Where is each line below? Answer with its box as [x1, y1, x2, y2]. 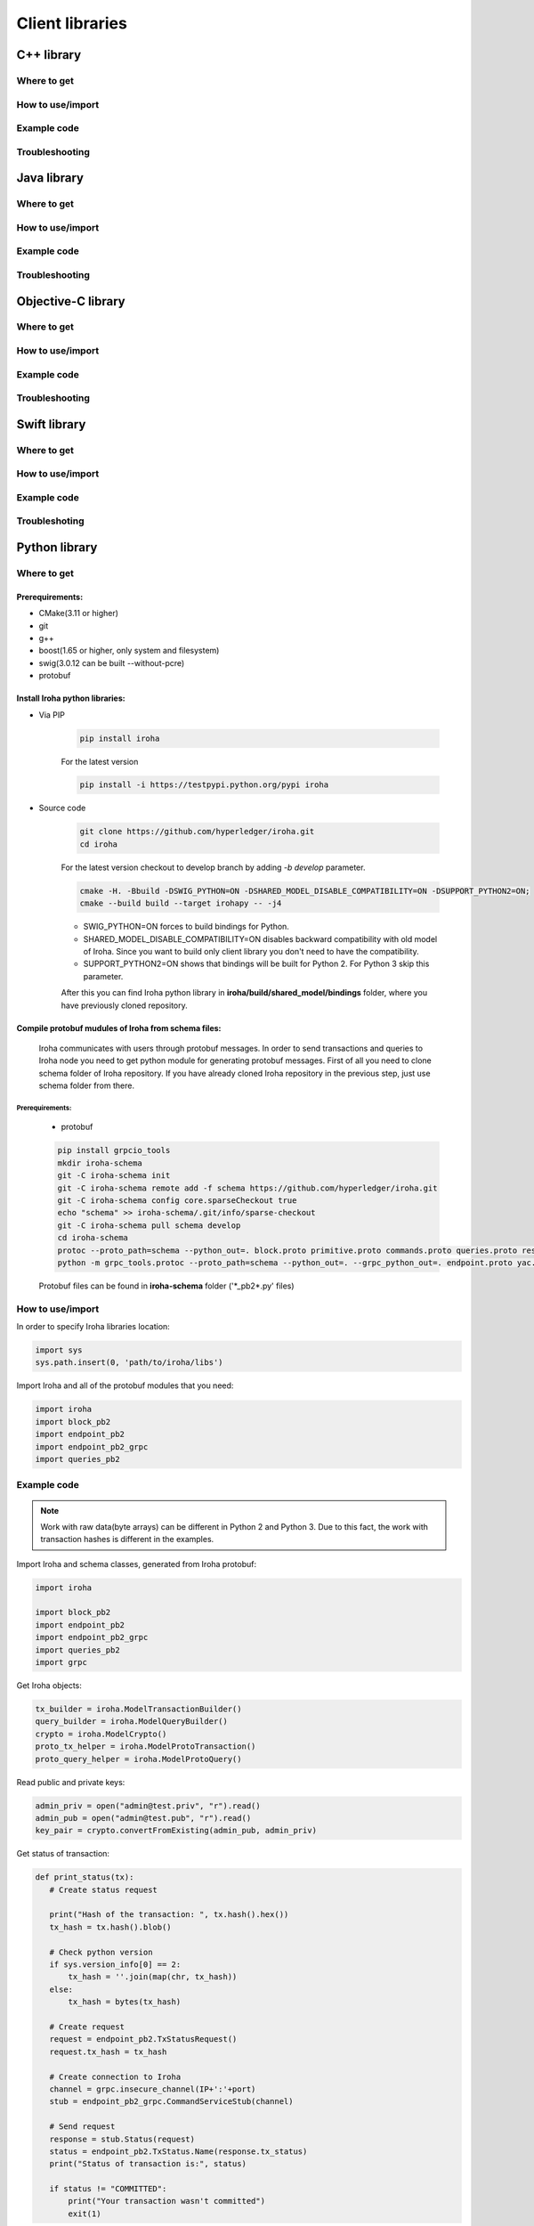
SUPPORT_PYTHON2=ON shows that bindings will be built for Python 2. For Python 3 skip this [83, 958, 430, 970]
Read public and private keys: [16, 1776, 125, 1787]
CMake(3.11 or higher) [38, 608, 119, 619]
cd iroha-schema [57, 1233, 129, 1243]
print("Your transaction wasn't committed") [68, 2196, 266, 2206]
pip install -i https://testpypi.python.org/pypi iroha [79, 780, 329, 790]
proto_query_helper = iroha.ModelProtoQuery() [35, 1754, 242, 1764]
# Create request [49, 2021, 125, 2032]
